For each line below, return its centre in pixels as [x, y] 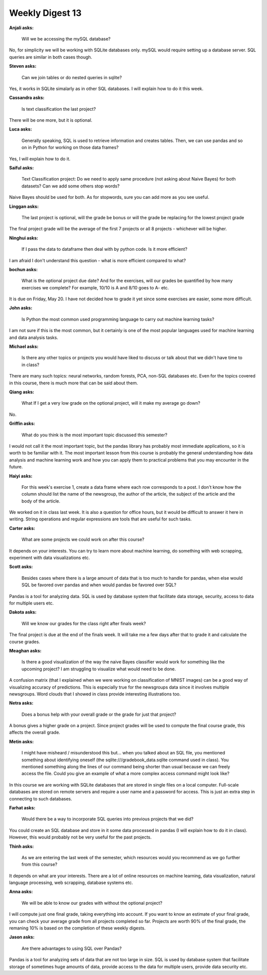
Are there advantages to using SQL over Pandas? [72, 948]
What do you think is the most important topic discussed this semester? [94, 435]
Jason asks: [22, 937]
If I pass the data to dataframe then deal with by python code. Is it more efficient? [104, 249]
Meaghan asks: [25, 650]
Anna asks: [21, 892]
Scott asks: [21, 567]
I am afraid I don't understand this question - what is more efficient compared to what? [98, 260]
